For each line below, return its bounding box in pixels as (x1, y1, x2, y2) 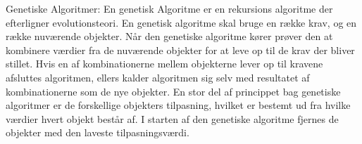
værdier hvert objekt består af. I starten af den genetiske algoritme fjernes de (6, 111, 339, 126)
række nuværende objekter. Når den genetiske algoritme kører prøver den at (6, 29, 333, 44)
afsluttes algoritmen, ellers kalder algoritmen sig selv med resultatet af (6, 70, 310, 84)
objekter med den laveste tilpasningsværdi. (6, 125, 189, 140)
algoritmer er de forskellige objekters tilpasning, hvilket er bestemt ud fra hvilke (6, 98, 351, 112)
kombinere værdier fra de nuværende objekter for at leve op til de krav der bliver (6, 42, 355, 57)
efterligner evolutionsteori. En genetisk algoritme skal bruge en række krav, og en (6, 15, 357, 30)
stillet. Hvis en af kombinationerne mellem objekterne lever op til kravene (6, 56, 323, 71)
